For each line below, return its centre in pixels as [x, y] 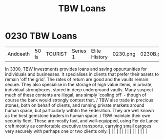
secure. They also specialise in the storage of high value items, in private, [79, 84]
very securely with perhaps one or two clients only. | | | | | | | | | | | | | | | [76, 131]
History [100, 57]
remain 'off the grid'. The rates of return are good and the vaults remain [77, 79]
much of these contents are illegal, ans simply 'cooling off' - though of [76, 95]
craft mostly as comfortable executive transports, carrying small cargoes [78, 126]
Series [79, 51]
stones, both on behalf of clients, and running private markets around [75, 105]
